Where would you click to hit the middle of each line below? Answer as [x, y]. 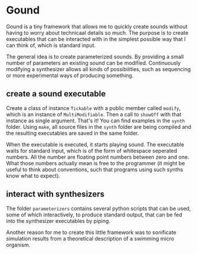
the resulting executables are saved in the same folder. [73, 133]
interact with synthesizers [55, 194]
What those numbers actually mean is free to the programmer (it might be [96, 163]
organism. [18, 245]
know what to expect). [33, 176]
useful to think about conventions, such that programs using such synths [95, 169]
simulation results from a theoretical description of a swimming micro [90, 238]
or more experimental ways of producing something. [70, 75]
